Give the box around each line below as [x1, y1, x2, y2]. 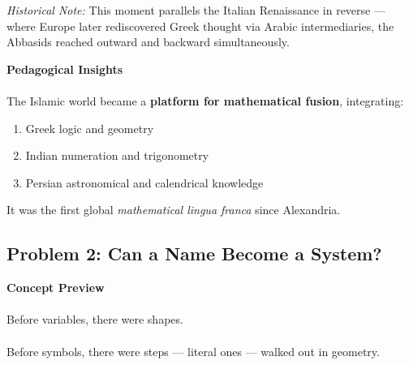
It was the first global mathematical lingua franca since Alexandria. [6, 201, 341, 218]
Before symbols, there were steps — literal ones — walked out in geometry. [6, 342, 380, 359]
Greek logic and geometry [25, 119, 154, 136]
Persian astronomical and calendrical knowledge [25, 174, 264, 191]
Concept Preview [6, 279, 105, 296]
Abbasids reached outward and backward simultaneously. [6, 33, 290, 50]
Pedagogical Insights [6, 60, 123, 77]
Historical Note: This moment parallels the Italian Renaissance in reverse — [6, 2, 385, 18]
